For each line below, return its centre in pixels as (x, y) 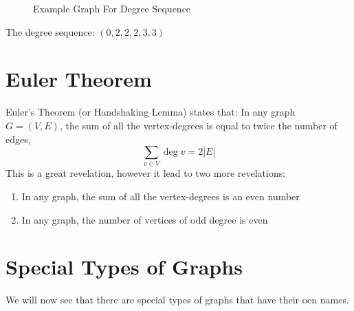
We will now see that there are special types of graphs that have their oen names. (177, 300)
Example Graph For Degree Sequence (112, 8)
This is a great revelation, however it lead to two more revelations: (146, 173)
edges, (18, 139)
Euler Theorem (79, 79)
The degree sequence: (50, 31)
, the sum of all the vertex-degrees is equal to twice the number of (198, 125)
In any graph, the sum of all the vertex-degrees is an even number (161, 196)
